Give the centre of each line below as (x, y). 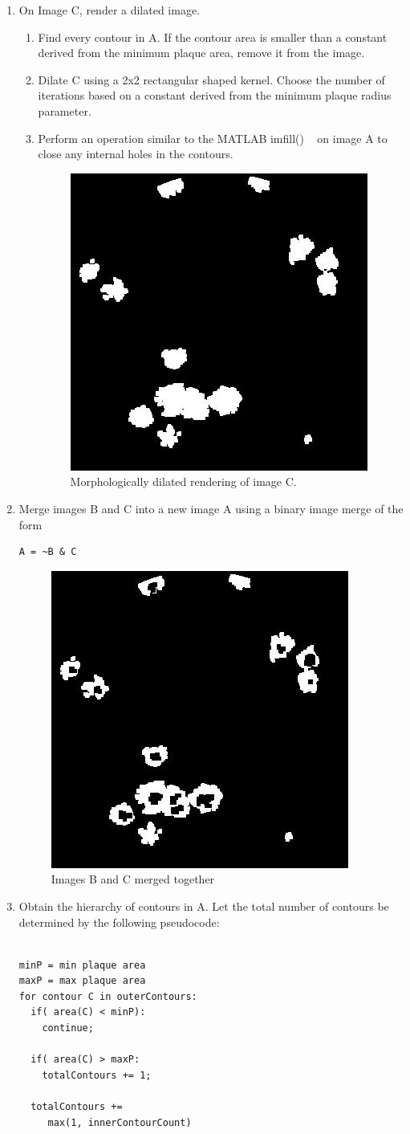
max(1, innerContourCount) (120, 1122)
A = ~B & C (48, 552)
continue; (68, 1028)
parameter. (65, 110)
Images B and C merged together (133, 879)
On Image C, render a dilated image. (110, 10)
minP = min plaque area (82, 965)
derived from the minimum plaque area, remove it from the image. (201, 53)
